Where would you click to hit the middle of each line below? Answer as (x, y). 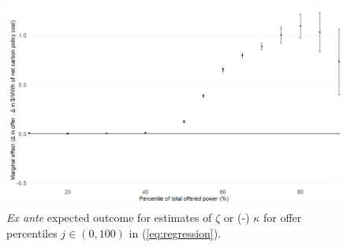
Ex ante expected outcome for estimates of (109, 218)
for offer (282, 218)
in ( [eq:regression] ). (175, 233)
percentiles (32, 233)
